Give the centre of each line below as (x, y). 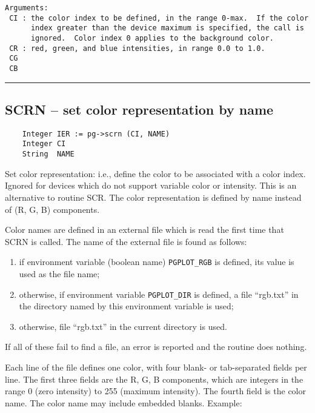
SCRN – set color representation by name (139, 109)
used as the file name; (59, 273)
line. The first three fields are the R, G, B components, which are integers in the (154, 379)
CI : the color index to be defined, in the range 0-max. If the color (159, 18)
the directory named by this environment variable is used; (126, 306)
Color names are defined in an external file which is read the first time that (144, 230)
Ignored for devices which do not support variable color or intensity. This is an (151, 185)
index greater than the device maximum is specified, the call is (167, 28)
